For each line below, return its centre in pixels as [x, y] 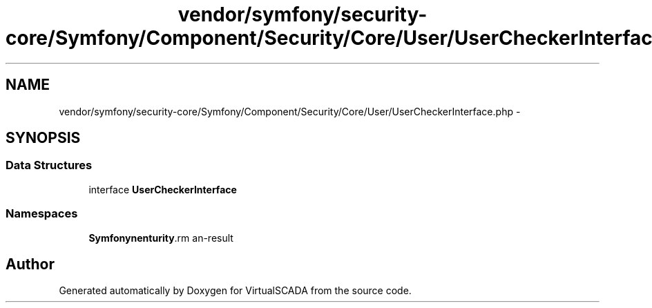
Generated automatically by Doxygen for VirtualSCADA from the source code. [235, 291]
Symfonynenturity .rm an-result [161, 238]
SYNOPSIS [43, 138]
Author [30, 264]
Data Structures [49, 165]
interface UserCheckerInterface [163, 189]
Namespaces [42, 214]
